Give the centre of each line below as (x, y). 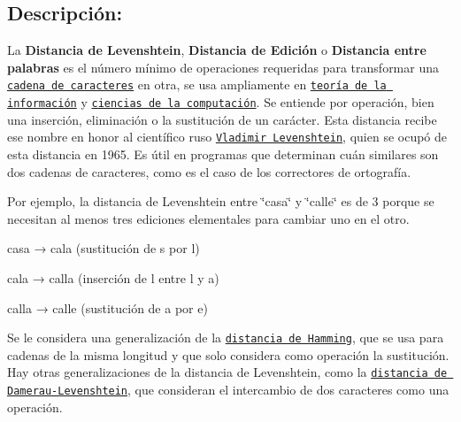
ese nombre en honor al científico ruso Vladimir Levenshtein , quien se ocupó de (227, 137)
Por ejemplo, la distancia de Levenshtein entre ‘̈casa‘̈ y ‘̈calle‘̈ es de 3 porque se (221, 201)
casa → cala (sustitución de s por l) (104, 248)
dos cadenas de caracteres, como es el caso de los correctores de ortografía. (209, 171)
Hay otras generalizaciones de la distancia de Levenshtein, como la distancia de (227, 372)
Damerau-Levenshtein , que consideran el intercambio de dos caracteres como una (228, 390)
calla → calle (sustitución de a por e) (108, 307)
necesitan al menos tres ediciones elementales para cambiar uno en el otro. (208, 218)
